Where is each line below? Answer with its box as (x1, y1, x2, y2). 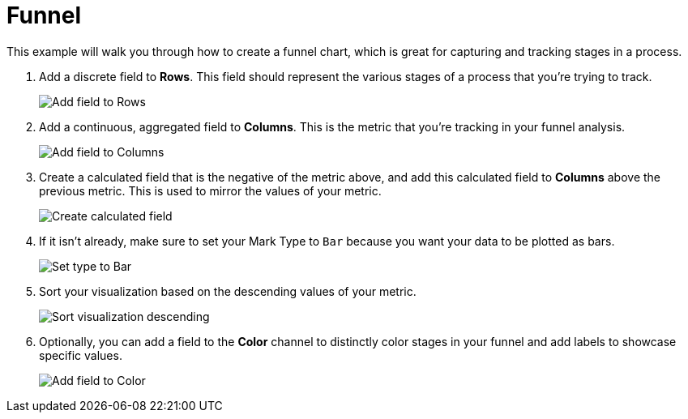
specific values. (39, 348, 122, 362)
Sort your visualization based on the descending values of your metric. (39, 284, 417, 298)
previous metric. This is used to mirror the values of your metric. (39, 183, 382, 198)
